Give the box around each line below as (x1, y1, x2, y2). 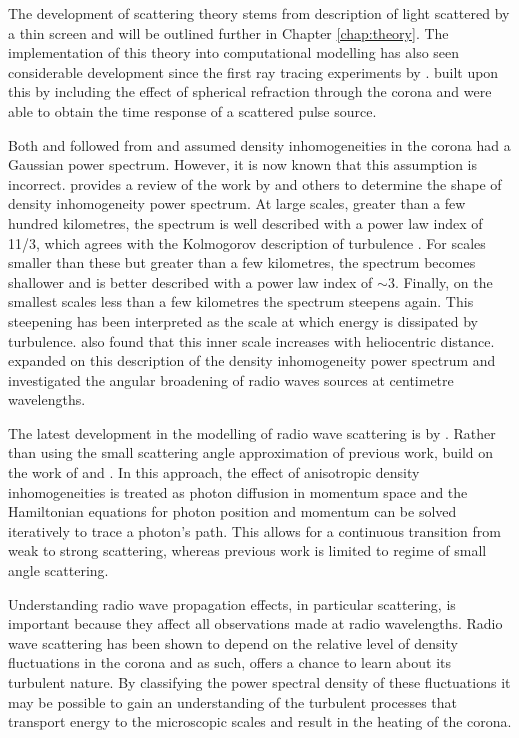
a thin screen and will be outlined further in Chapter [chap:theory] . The (8, 22, 449, 43)
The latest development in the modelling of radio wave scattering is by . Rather (8, 422, 496, 443)
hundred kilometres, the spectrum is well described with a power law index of (8, 212, 483, 233)
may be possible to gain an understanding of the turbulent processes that (8, 691, 457, 712)
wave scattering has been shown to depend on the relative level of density (8, 632, 458, 653)
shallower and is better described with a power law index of (8, 271, 373, 292)
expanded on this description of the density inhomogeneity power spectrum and (8, 350, 496, 371)
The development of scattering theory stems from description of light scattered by (8, 3, 510, 23)
